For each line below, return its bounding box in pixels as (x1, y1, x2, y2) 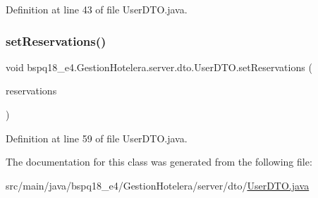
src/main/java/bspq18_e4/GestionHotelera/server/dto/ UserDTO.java (6, 178, 310, 192)
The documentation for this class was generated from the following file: (6, 154, 312, 169)
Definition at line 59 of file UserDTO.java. (6, 130, 188, 145)
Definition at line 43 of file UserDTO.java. (6, 2, 188, 16)
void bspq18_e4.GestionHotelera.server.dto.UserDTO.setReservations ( (6, 59, 312, 74)
